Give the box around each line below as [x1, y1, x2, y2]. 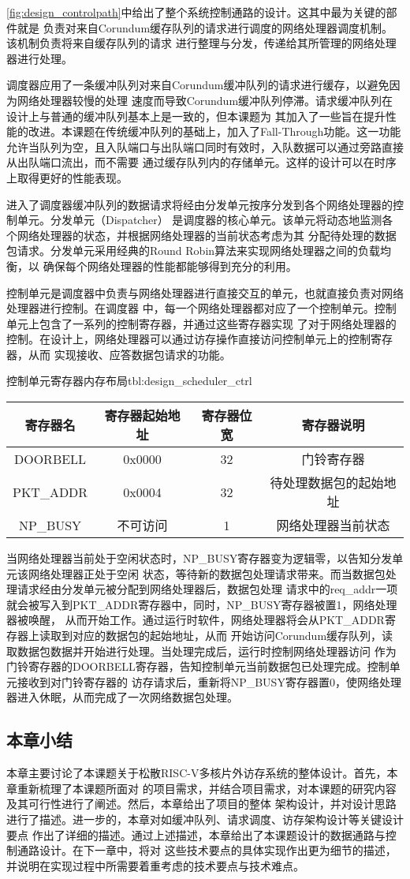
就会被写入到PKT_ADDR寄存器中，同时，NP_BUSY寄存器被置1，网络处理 [6, 596, 397, 612]
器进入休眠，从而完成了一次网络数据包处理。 [6, 689, 238, 705]
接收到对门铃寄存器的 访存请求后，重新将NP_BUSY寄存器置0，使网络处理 [17, 673, 401, 690]
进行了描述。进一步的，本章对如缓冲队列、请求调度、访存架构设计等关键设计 [6, 810, 404, 827]
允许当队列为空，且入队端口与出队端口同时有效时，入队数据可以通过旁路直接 [6, 138, 404, 155]
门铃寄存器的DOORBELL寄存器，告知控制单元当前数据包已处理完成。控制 [6, 658, 389, 675]
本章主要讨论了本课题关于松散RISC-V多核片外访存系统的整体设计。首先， [6, 765, 387, 781]
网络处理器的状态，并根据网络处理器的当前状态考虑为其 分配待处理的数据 [17, 226, 397, 243]
